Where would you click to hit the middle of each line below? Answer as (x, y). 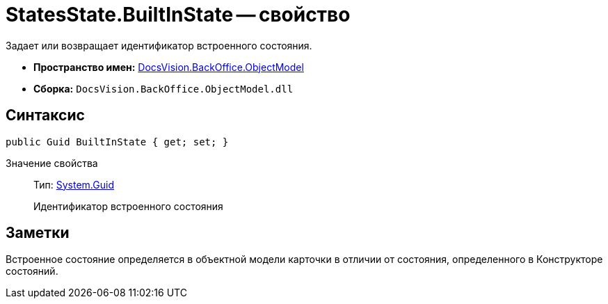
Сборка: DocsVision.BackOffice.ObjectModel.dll (163, 88)
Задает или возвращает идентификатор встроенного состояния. (159, 45)
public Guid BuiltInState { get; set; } (117, 142)
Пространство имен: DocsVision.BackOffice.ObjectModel (169, 67)
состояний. (32, 271)
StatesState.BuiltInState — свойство (178, 15)
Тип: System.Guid (74, 184)
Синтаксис (45, 115)
